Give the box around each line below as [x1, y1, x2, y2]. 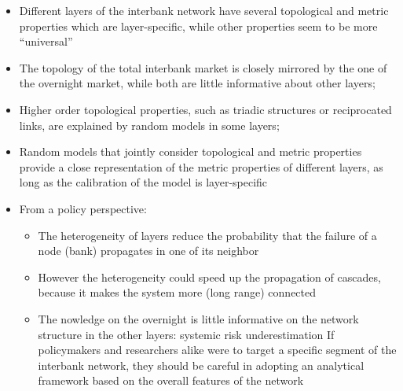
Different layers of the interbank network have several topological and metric [19, 2, 389, 18]
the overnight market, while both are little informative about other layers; [19, 75, 376, 91]
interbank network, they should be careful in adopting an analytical [38, 356, 365, 373]
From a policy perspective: [19, 200, 147, 216]
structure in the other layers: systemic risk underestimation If [38, 326, 335, 342]
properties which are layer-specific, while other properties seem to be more [19, 17, 378, 34]
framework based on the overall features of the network [38, 372, 304, 389]
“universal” [19, 33, 73, 50]
